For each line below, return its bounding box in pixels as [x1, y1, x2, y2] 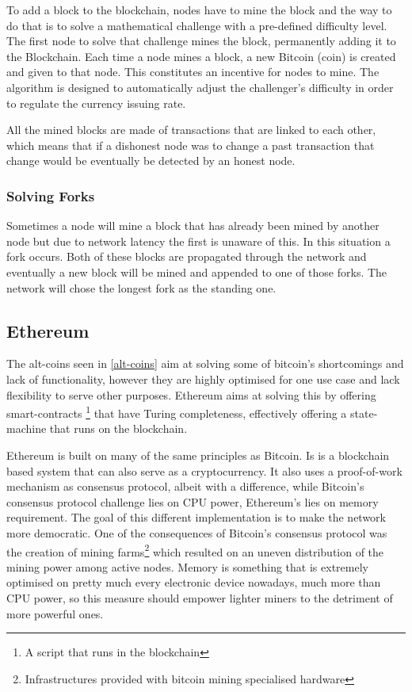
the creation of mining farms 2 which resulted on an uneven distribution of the [6, 541, 384, 560]
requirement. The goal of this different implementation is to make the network [6, 509, 386, 526]
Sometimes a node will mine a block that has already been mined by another [6, 217, 380, 234]
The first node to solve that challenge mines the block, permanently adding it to [6, 32, 396, 49]
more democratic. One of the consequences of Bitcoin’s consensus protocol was [6, 524, 387, 541]
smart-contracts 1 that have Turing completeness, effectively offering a [6, 403, 347, 421]
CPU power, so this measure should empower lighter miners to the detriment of [6, 589, 393, 606]
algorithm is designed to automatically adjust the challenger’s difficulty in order [6, 78, 394, 95]
